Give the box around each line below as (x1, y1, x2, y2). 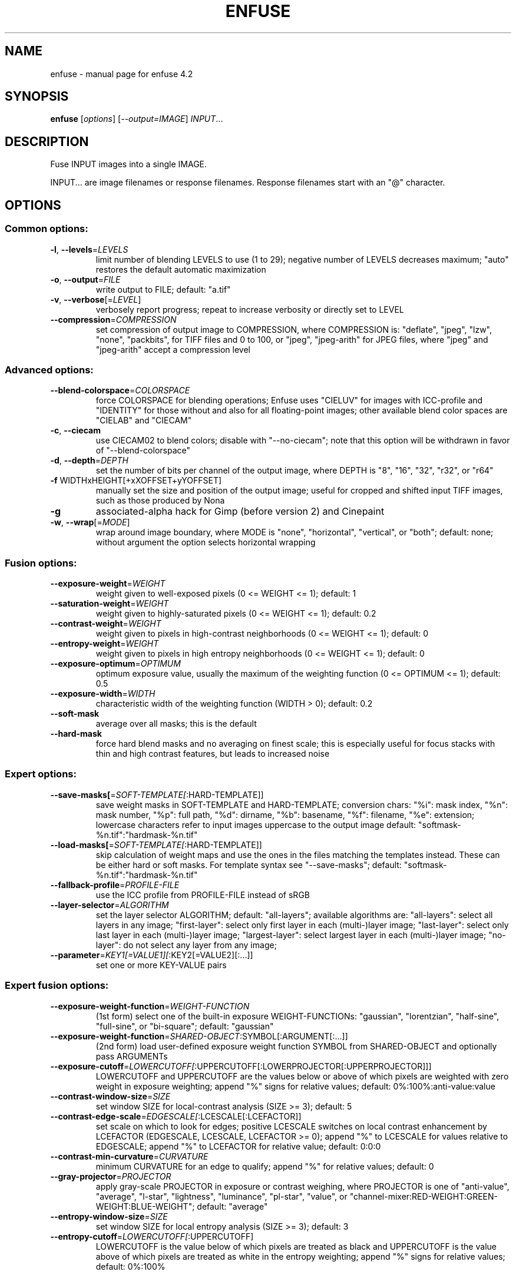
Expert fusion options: (5, 979, 109, 992)
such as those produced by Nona (95, 495, 225, 506)
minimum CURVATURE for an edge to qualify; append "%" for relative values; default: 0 (95, 1161, 434, 1171)
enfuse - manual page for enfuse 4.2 (50, 68, 193, 79)
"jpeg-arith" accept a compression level (95, 344, 250, 355)
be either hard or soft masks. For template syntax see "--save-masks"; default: (95, 859, 402, 870)
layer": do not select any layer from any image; (95, 939, 277, 950)
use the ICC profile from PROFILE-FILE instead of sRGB (95, 889, 310, 900)
